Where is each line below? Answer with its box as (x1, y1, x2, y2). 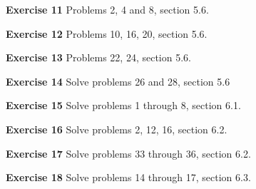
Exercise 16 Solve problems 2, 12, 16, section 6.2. (6, 121, 227, 136)
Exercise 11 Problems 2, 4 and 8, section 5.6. (6, 2, 209, 16)
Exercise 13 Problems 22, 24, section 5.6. (6, 50, 191, 65)
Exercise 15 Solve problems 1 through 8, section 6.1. (6, 98, 241, 113)
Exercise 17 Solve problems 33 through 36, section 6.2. (6, 145, 251, 160)
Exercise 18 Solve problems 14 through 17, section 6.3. (6, 170, 251, 185)
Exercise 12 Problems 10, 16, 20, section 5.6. (6, 26, 208, 41)
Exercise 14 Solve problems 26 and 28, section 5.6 (6, 73, 230, 88)
